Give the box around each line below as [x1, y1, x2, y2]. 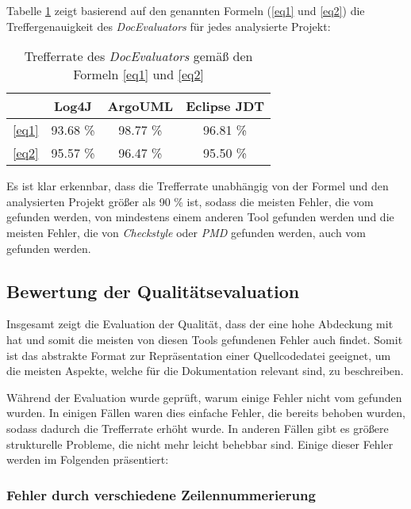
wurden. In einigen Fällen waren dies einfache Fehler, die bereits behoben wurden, [6, 404, 405, 421]
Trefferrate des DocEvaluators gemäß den [24, 47, 253, 66]
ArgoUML [107, 97, 174, 116]
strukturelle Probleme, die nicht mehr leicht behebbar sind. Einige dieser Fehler [6, 435, 394, 452]
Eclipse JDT [186, 97, 265, 116]
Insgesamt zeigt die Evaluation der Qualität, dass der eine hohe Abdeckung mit [6, 316, 394, 332]
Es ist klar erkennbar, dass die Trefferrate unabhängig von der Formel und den [6, 178, 389, 194]
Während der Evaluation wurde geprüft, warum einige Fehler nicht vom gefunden [6, 388, 402, 405]
